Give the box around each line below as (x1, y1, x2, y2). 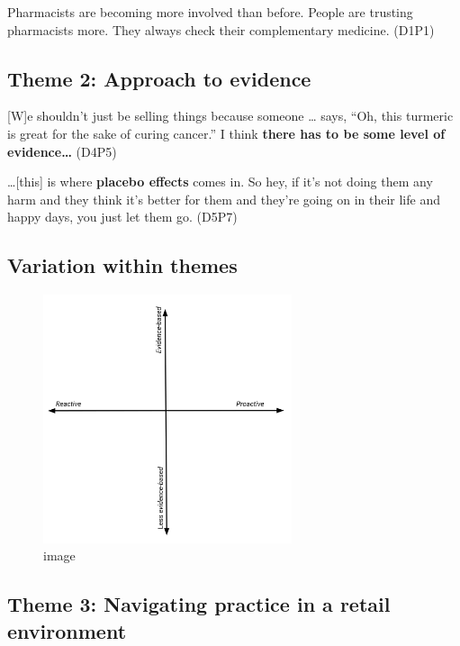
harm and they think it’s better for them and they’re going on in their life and (7, 189, 440, 208)
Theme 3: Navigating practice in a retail (7, 590, 391, 618)
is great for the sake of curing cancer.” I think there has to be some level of (7, 123, 446, 142)
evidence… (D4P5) (7, 141, 117, 160)
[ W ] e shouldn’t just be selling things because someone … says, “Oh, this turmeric (7, 106, 454, 125)
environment (7, 616, 127, 644)
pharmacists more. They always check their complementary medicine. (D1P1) (7, 20, 435, 39)
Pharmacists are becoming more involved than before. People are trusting (7, 3, 413, 21)
